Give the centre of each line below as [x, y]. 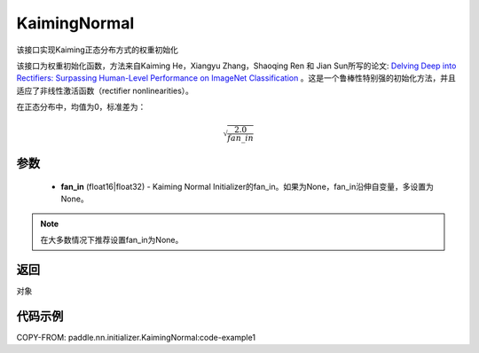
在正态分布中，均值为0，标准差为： [81, 107]
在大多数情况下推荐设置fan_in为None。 [112, 240]
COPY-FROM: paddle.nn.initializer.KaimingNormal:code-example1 [136, 337]
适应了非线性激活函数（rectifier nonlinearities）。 [105, 90]
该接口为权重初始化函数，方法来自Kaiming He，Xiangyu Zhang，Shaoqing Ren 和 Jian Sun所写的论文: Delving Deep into [236, 66]
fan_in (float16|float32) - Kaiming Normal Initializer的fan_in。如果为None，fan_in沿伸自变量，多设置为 [247, 186]
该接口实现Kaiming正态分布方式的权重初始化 [98, 50]
